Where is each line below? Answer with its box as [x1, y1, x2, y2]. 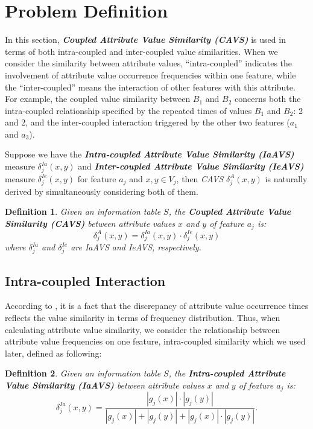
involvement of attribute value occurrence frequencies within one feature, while [5, 68, 296, 81]
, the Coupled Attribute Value [168, 205, 291, 218]
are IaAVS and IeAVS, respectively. [71, 241, 201, 253]
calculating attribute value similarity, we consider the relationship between [5, 323, 280, 335]
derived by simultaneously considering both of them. [5, 185, 198, 197]
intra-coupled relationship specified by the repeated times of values [5, 104, 252, 116]
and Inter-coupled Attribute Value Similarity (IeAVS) [78, 160, 304, 173]
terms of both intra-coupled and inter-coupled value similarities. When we [5, 45, 278, 57]
